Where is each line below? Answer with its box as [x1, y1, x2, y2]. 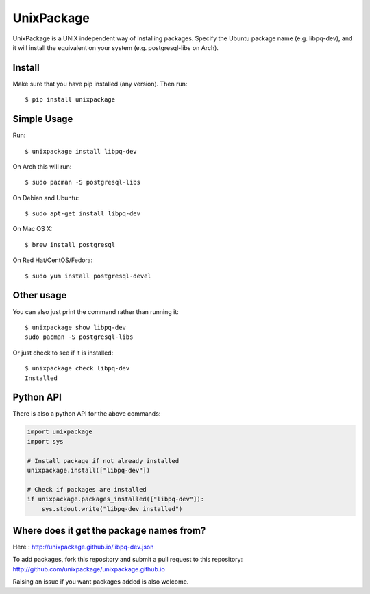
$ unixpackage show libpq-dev [25, 323, 127, 331]
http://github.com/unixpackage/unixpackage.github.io [12, 565, 166, 573]
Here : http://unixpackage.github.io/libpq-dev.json [12, 543, 154, 551]
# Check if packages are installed [27, 486, 147, 493]
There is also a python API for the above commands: [12, 409, 161, 418]
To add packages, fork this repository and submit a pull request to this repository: [12, 556, 243, 564]
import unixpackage [27, 428, 92, 436]
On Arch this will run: [12, 162, 72, 171]
